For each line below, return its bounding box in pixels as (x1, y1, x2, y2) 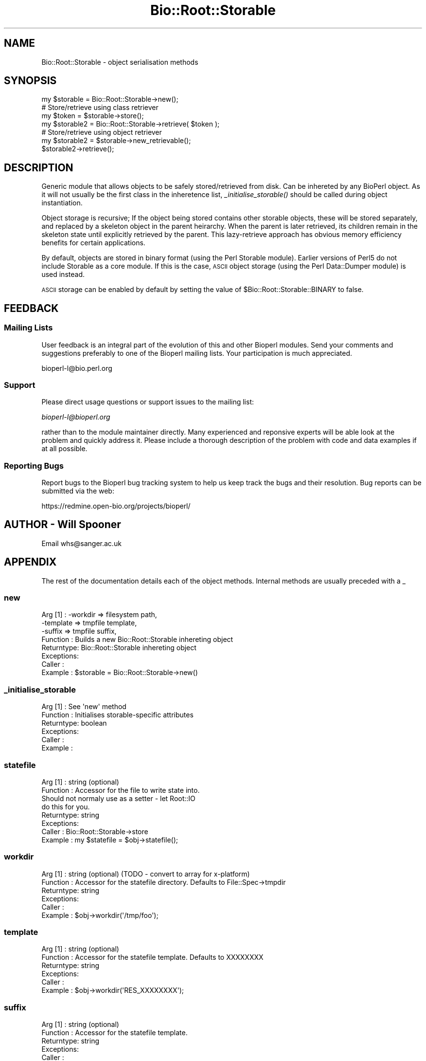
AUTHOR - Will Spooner (4, 518, 121, 531)
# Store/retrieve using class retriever (41, 103, 159, 112)
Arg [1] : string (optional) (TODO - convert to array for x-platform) (41, 869, 250, 878)
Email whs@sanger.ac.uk (41, 539, 122, 548)
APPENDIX (4, 556, 57, 568)
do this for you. (41, 802, 90, 811)
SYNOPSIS (4, 74, 57, 87)
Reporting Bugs (4, 460, 64, 471)
